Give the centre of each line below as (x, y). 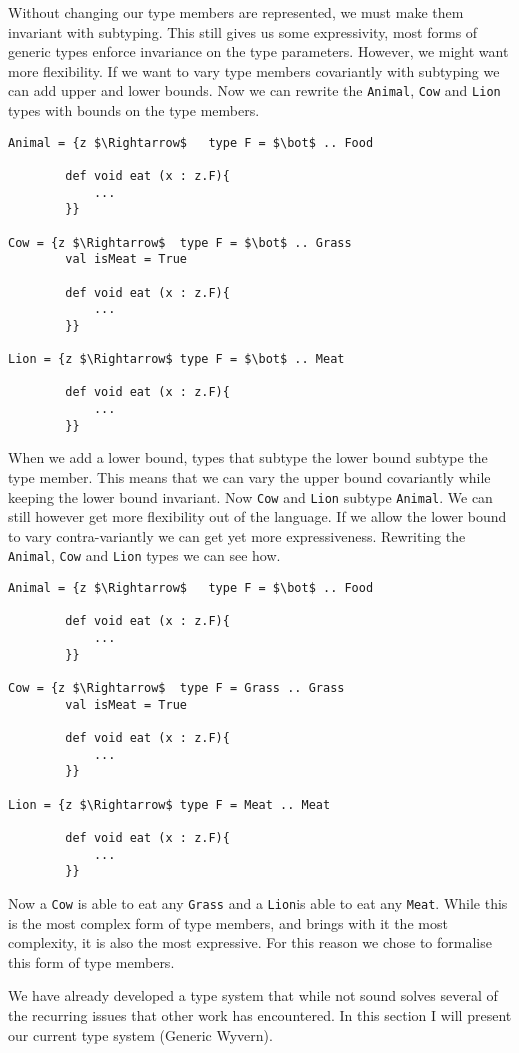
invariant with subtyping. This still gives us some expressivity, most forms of (243, 31)
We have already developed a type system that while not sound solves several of (253, 995)
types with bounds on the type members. (134, 110)
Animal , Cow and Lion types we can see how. (144, 555)
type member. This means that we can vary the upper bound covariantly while (249, 477)
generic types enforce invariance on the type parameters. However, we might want (258, 51)
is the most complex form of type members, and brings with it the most (228, 922)
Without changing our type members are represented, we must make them (236, 12)
